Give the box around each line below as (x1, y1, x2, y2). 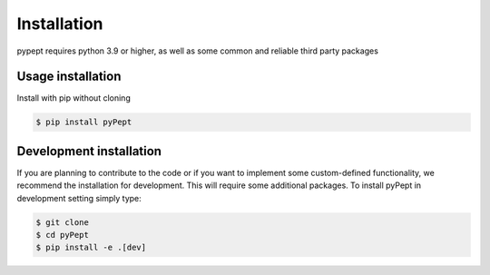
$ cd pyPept (35, 230, 90, 241)
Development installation (16, 143, 162, 159)
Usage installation (16, 69, 122, 84)
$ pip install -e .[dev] (35, 242, 147, 253)
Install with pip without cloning (16, 93, 131, 103)
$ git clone (35, 217, 90, 227)
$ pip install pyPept (35, 117, 132, 127)
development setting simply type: (16, 192, 142, 203)
